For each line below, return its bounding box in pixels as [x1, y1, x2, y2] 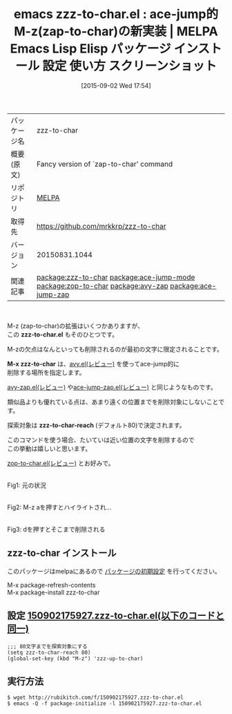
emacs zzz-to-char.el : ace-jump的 [13, 6, 219, 22]
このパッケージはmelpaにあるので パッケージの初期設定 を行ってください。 [7, 567, 221, 575]
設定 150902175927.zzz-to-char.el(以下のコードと [7, 610, 224, 622]
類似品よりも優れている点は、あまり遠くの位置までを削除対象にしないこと [7, 397, 219, 406]
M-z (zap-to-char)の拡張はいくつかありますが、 [7, 321, 144, 330]
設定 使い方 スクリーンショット [42, 58, 217, 74]
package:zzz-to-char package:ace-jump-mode [37, 272, 195, 282]
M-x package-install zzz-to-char [7, 588, 100, 596]
